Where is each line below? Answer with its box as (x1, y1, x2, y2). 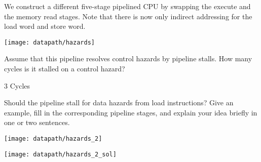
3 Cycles (4, 80, 30, 91)
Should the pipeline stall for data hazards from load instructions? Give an (4, 97, 234, 108)
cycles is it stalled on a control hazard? (4, 63, 125, 74)
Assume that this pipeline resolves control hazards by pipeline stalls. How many (4, 53, 252, 64)
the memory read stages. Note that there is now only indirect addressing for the (4, 11, 252, 21)
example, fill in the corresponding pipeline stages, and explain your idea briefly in (4, 107, 257, 117)
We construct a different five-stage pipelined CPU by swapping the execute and (4, 1, 251, 11)
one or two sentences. (4, 117, 70, 128)
